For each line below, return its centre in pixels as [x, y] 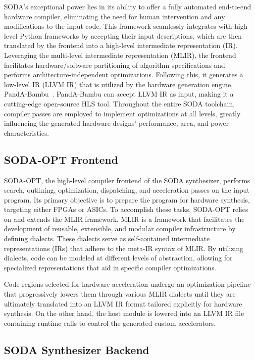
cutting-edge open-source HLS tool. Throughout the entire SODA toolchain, [120, 103]
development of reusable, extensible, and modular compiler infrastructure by [120, 229]
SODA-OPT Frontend [61, 159]
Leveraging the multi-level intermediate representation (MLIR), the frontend [120, 55]
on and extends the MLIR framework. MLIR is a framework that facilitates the [124, 219]
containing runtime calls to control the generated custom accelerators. [110, 323]
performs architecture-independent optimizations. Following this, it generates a [124, 75]
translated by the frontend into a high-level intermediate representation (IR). [121, 45]
